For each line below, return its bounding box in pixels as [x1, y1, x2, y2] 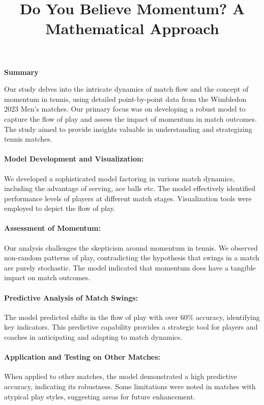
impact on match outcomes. [4, 272, 91, 283]
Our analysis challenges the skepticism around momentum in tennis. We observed [4, 242, 258, 253]
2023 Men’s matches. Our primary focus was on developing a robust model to [4, 103, 246, 114]
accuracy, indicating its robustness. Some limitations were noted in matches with [4, 381, 256, 392]
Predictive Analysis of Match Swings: [4, 292, 138, 303]
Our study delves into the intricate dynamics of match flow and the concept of [4, 84, 249, 94]
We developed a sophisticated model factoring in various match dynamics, [4, 173, 235, 183]
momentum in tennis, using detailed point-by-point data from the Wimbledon [4, 93, 247, 104]
